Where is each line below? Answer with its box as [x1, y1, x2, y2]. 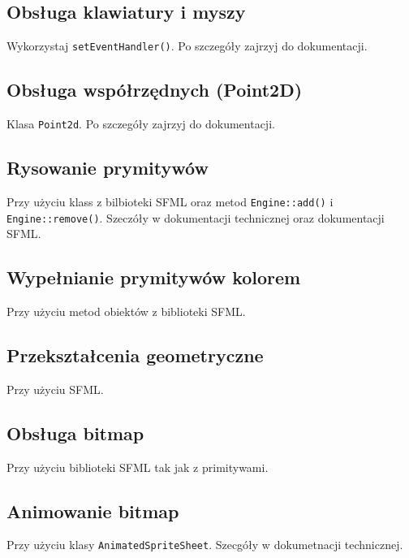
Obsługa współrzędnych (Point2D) [6, 77, 303, 102]
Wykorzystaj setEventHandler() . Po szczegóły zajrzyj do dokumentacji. [6, 37, 368, 54]
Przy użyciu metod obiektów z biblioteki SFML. [6, 303, 246, 320]
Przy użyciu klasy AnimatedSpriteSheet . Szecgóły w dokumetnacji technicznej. [6, 536, 403, 553]
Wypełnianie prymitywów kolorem [6, 265, 301, 290]
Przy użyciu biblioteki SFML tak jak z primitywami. [6, 458, 269, 475]
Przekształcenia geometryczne [6, 343, 264, 368]
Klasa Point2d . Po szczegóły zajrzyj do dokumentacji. [6, 115, 275, 132]
